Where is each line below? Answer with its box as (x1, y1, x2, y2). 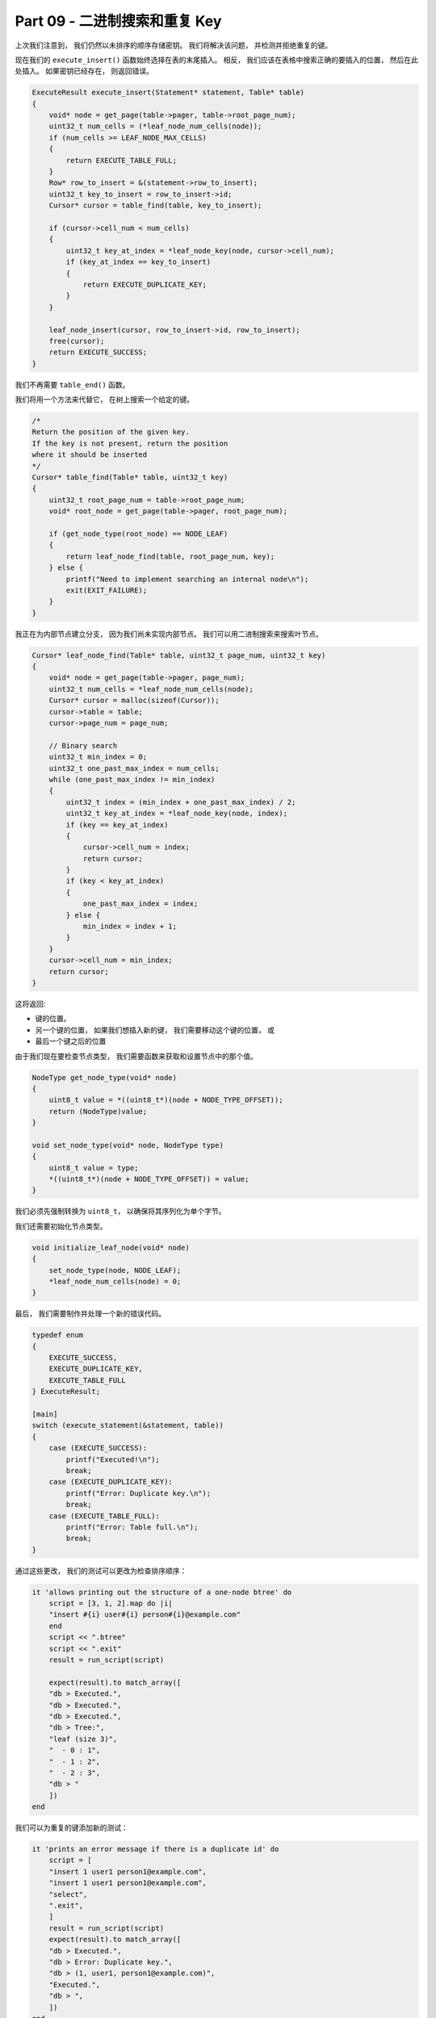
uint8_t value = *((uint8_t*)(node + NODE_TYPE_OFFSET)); (48, 1095, 283, 1105)
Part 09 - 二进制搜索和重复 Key (15, 12, 222, 30)
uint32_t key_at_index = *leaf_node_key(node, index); (65, 809, 288, 819)
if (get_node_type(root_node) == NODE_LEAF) (48, 529, 228, 538)
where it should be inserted (31, 450, 148, 459)
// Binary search (48, 741, 118, 750)
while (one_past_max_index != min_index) (48, 775, 216, 784)
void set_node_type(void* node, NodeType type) (31, 1141, 224, 1149)
